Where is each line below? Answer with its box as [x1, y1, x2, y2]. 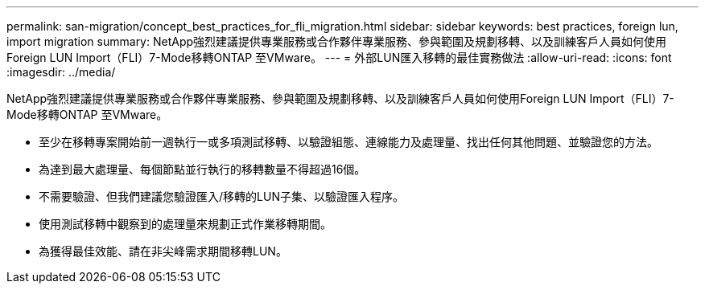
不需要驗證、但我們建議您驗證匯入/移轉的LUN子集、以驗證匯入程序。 [39, 190, 404, 203]
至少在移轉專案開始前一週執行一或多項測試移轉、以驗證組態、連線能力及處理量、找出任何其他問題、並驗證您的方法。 [39, 135, 658, 149]
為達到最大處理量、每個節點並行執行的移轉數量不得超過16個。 [39, 162, 366, 176]
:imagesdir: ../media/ [6, 65, 116, 79]
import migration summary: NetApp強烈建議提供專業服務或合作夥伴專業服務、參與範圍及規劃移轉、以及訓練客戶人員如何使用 [6, 35, 667, 48]
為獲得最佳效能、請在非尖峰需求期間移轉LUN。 [39, 244, 287, 258]
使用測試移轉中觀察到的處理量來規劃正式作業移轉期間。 [39, 217, 332, 231]
